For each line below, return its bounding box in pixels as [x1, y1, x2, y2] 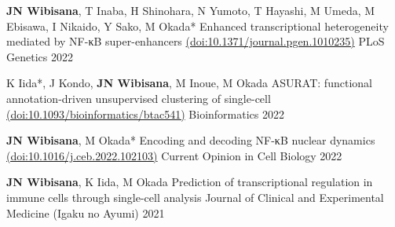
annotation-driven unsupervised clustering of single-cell [6, 90, 271, 106]
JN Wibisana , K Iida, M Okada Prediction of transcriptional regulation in [6, 174, 373, 190]
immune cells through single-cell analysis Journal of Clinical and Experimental [6, 189, 384, 205]
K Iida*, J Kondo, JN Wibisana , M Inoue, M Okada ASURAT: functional [6, 75, 372, 91]
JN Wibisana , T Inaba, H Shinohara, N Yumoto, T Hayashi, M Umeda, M [6, 2, 375, 18]
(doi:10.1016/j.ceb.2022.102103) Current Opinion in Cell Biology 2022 [6, 147, 342, 163]
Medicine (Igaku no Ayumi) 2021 [6, 204, 165, 221]
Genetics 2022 [6, 48, 73, 64]
